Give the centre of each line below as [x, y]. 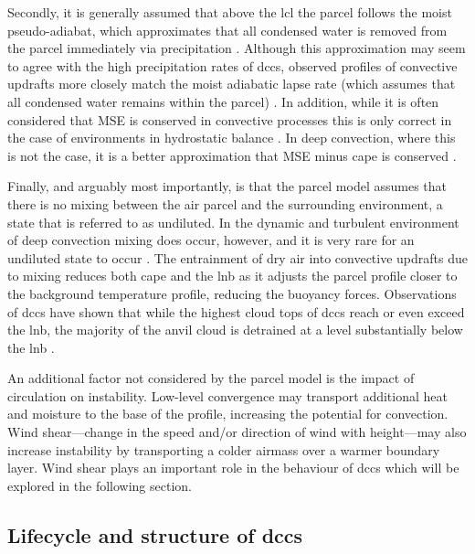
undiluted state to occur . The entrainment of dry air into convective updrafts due [237, 257]
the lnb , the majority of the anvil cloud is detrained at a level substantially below [235, 330]
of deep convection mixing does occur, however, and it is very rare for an [211, 240]
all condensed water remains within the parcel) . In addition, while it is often [223, 101]
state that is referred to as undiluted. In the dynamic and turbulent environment [233, 222]
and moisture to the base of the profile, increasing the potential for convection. [228, 414]
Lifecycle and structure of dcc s [155, 534]
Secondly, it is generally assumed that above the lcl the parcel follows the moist [230, 12]
